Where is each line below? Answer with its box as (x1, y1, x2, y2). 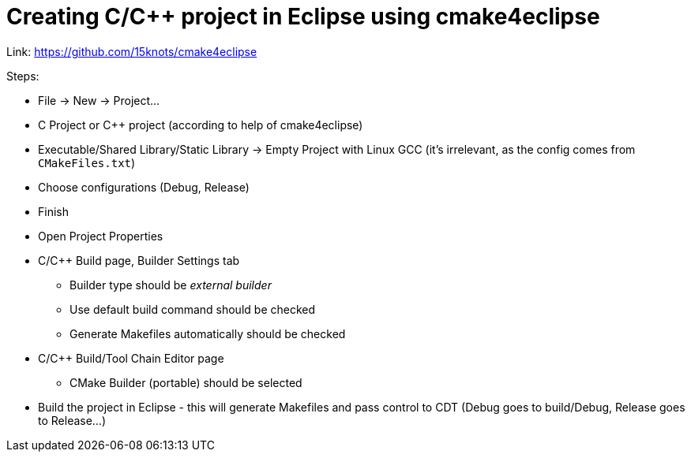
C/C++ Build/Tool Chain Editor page (38, 351, 224, 365)
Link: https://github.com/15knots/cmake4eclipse (6, 44, 257, 58)
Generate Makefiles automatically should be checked (69, 326, 346, 341)
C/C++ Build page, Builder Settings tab (38, 253, 240, 267)
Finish (38, 204, 69, 218)
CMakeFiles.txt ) (38, 155, 136, 169)
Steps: (6, 69, 39, 83)
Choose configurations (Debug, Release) (38, 180, 250, 194)
